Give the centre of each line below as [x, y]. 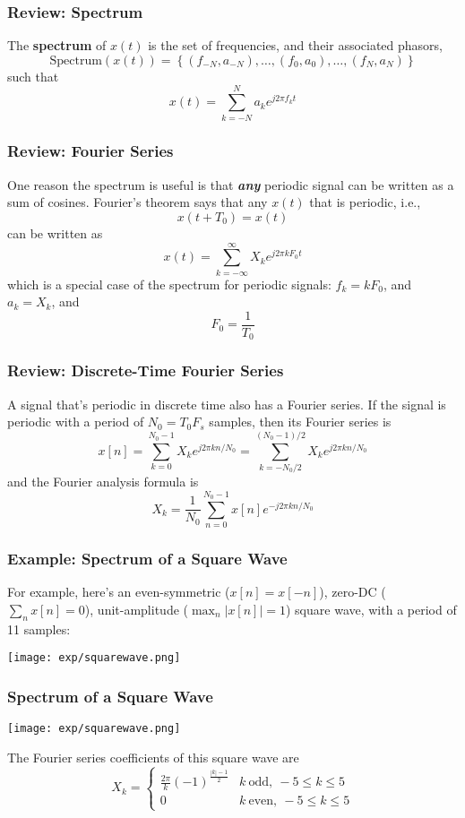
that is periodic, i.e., [365, 202]
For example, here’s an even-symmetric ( [119, 592]
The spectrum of [57, 45]
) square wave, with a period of [371, 609]
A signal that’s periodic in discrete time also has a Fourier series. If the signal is [227, 404]
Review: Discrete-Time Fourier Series [146, 370]
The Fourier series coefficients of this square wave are [153, 757]
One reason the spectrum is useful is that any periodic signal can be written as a [231, 184]
